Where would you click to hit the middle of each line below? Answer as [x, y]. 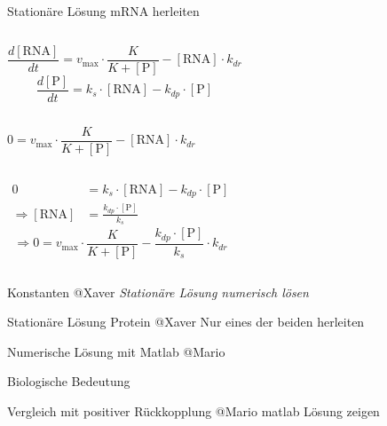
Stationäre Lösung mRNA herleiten [103, 11]
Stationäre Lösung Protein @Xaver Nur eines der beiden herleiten [186, 322]
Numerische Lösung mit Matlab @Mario [116, 351]
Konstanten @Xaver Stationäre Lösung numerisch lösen [158, 292]
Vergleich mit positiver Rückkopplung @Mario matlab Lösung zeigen [193, 411]
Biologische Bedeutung [69, 381]
